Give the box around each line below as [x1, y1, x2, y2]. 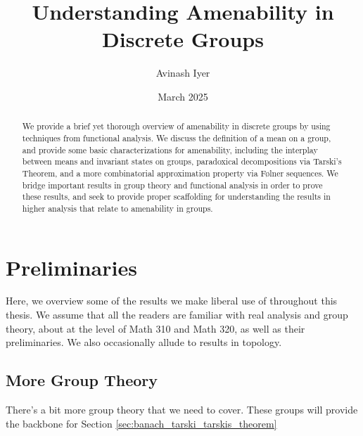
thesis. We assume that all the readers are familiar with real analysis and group [6, 307, 348, 322]
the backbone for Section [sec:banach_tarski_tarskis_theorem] [6, 416, 277, 430]
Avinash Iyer [155, 65, 210, 80]
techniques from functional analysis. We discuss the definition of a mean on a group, [22, 132, 331, 143]
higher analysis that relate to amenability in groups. [22, 202, 213, 214]
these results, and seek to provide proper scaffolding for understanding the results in [22, 191, 331, 203]
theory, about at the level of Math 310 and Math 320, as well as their [6, 321, 305, 335]
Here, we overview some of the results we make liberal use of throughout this [6, 293, 338, 308]
